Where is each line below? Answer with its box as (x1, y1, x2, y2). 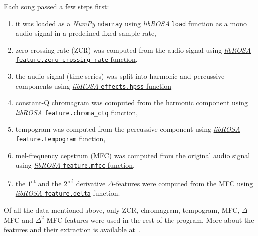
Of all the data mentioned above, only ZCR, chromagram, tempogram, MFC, (4, 205, 240, 215)
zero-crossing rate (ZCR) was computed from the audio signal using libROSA (15, 44, 251, 55)
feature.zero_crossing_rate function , (15, 54, 138, 64)
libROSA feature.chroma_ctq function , (15, 107, 138, 117)
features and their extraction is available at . (4, 224, 141, 235)
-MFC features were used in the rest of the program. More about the (44, 214, 254, 225)
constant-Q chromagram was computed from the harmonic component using (15, 97, 248, 108)
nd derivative (67, 177, 106, 188)
